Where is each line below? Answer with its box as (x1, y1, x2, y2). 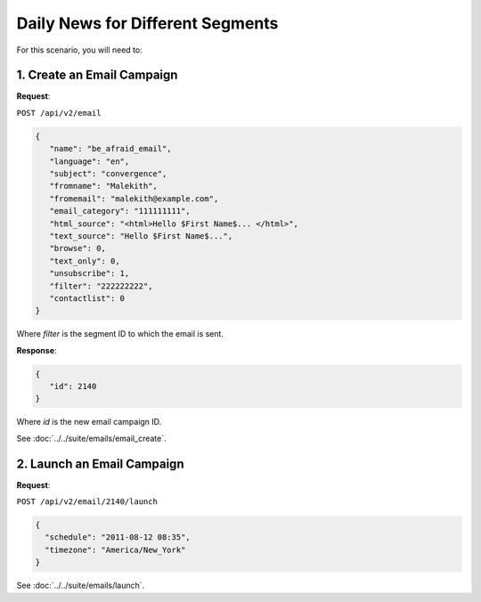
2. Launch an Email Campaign (16, 456, 184, 471)
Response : (16, 345, 57, 355)
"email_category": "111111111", (49, 206, 191, 216)
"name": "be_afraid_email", (49, 143, 173, 154)
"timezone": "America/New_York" (45, 544, 186, 555)
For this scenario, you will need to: (16, 45, 143, 55)
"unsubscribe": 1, (49, 268, 130, 279)
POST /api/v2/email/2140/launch (16, 497, 158, 507)
